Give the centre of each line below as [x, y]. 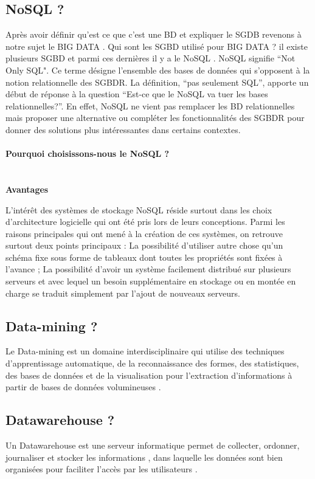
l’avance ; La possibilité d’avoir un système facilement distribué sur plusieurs [148, 269]
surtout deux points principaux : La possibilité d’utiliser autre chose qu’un [144, 245]
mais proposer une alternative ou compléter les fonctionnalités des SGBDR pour [155, 118]
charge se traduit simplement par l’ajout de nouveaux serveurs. [123, 293]
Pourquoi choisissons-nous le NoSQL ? [88, 153]
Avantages [27, 189]
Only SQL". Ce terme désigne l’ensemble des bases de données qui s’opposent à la [158, 70]
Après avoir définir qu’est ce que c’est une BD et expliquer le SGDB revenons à [154, 34]
